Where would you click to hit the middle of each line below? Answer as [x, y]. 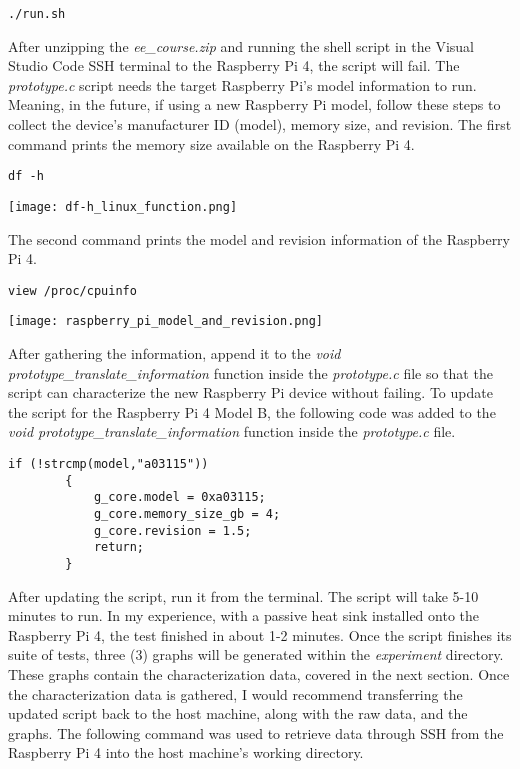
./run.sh [37, 14]
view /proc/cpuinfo [72, 290]
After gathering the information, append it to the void [174, 353]
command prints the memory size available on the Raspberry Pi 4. [211, 143]
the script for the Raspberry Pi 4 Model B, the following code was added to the [252, 411]
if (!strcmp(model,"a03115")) [108, 464]
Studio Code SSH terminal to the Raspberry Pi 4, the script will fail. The [234, 65]
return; [119, 547]
